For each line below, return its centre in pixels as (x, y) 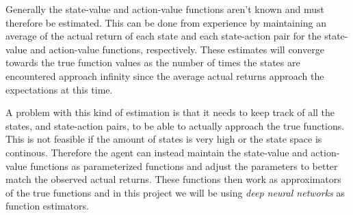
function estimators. (47, 206)
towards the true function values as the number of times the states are (153, 62)
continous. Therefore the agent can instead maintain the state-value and (157, 152)
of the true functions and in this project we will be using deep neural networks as (175, 192)
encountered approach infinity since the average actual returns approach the (165, 75)
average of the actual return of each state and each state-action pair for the (164, 36)
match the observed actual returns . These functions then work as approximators (173, 179)
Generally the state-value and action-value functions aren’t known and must (165, 9)
